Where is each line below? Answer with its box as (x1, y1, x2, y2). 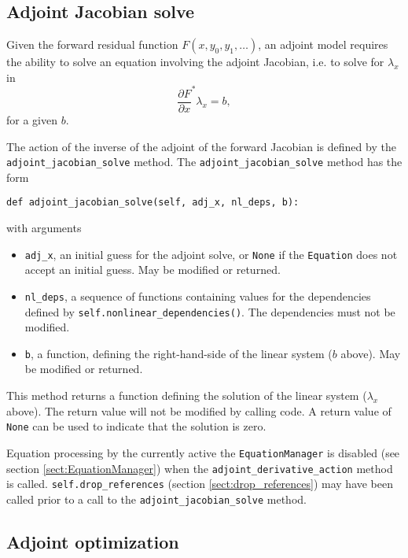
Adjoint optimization (6, 529, 179, 553)
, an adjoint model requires (258, 36, 388, 53)
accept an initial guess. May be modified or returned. (24, 261, 281, 278)
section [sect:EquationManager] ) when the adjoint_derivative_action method (6, 460, 393, 476)
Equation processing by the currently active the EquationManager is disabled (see (6, 444, 400, 460)
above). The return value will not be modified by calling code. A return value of (6, 402, 391, 419)
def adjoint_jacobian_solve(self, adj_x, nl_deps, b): (6, 197, 300, 209)
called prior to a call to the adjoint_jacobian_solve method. (6, 490, 307, 507)
